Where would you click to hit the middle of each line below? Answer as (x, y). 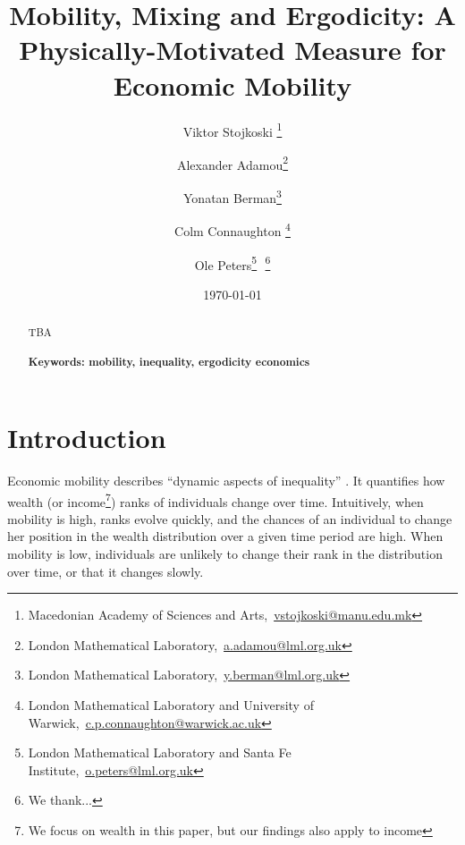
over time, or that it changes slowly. (106, 571)
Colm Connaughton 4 (232, 229)
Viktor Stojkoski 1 (232, 130)
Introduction (87, 438)
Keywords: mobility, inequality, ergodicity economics (169, 362)
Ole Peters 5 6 (232, 263)
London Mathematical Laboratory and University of (171, 705)
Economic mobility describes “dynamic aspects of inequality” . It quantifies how (226, 481)
